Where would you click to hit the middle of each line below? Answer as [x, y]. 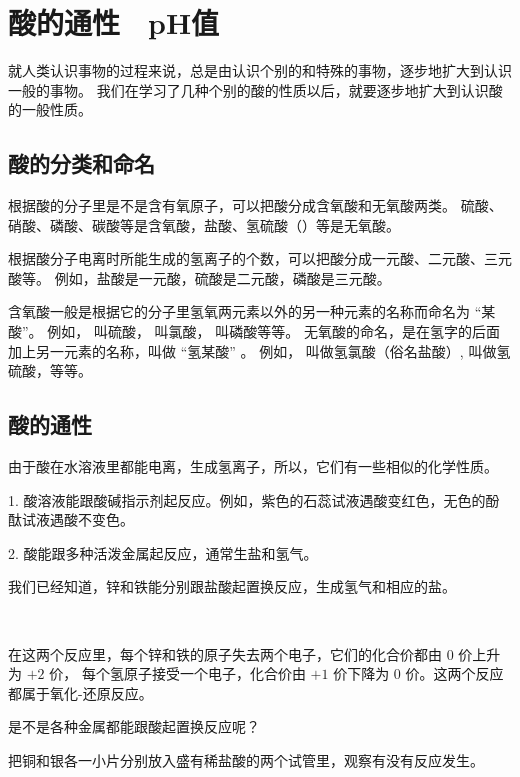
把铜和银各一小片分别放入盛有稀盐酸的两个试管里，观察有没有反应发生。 [246, 760]
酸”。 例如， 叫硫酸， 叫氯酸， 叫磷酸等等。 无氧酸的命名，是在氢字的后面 [254, 331]
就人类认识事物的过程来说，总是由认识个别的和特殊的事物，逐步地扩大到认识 [260, 70]
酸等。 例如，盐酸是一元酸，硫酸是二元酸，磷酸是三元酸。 [199, 277]
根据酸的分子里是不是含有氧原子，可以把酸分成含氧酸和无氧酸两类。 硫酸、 [255, 205]
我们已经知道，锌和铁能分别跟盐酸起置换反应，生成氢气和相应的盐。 [232, 586]
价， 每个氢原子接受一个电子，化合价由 [177, 673]
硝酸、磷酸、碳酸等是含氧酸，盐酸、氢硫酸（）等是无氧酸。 [204, 224]
